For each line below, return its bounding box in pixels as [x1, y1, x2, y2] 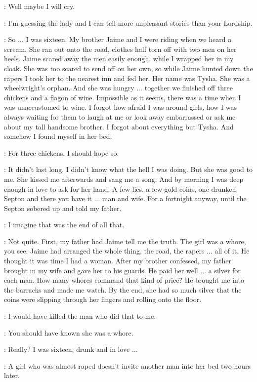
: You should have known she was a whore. [4, 327, 133, 338]
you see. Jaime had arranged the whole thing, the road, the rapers [4, 246, 205, 256]
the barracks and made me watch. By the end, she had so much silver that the [4, 284, 242, 295]
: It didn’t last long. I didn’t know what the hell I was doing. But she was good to [4, 164, 253, 174]
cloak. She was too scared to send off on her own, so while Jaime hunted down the [4, 63, 253, 73]
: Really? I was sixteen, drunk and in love [4, 344, 130, 354]
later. [4, 370, 20, 381]
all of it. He [214, 246, 250, 256]
